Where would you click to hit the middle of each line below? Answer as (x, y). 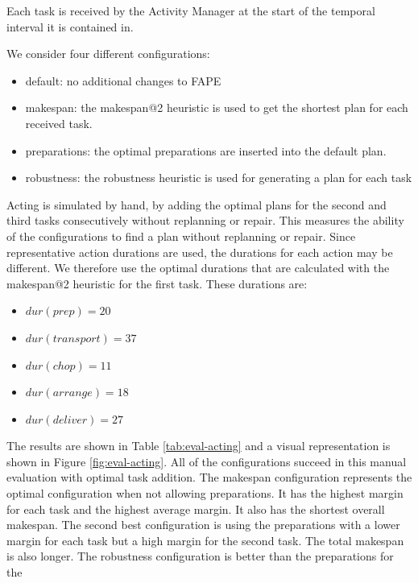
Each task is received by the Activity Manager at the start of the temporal (191, 10)
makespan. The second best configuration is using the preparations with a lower (203, 525)
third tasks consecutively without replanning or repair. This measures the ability (205, 220)
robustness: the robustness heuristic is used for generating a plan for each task (219, 178)
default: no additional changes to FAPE (123, 80)
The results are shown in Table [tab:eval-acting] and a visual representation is (199, 446)
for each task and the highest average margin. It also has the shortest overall (196, 509)
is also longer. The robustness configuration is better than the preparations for (200, 556)
